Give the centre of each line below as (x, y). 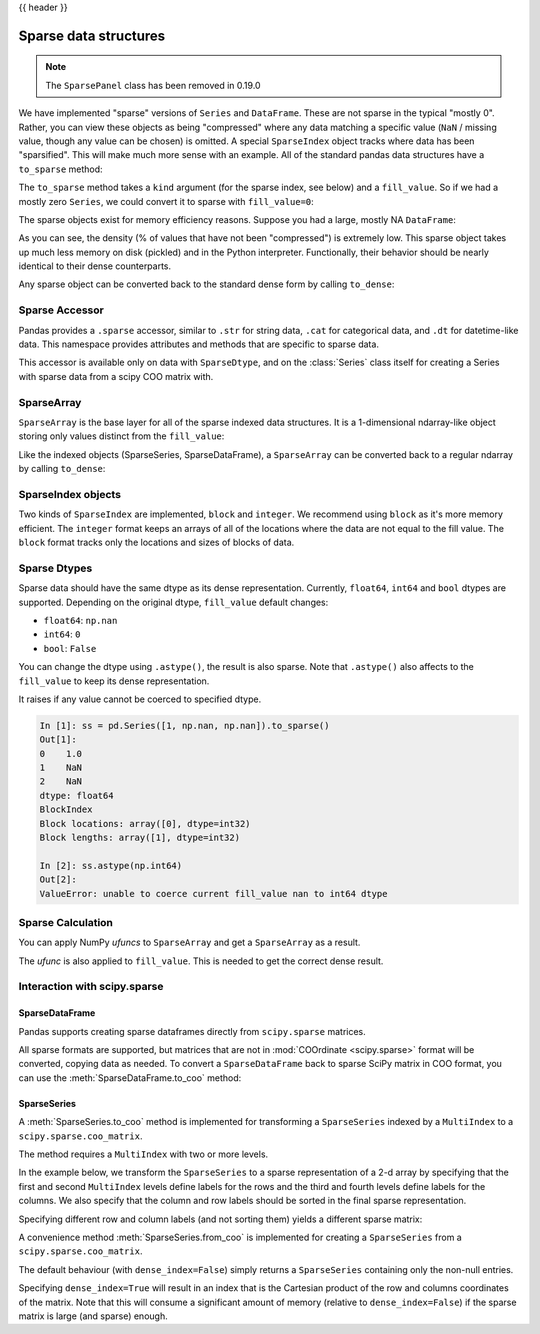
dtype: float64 (76, 795)
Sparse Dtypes (55, 568)
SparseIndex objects (70, 494)
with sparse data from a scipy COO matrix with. (116, 376)
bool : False (70, 648)
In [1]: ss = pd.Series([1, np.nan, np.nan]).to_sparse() (184, 725)
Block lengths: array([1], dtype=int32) (139, 838)
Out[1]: (58, 739)
